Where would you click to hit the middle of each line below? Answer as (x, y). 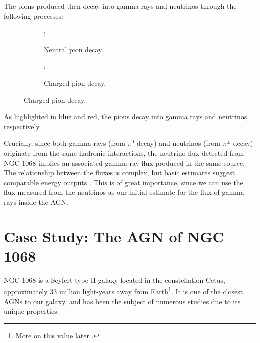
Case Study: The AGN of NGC (114, 236)
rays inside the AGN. (36, 201)
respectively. (23, 126)
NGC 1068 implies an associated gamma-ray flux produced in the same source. (125, 163)
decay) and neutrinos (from (178, 143)
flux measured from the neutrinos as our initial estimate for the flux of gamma (124, 192)
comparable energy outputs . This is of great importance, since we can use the (124, 182)
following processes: (34, 16)
